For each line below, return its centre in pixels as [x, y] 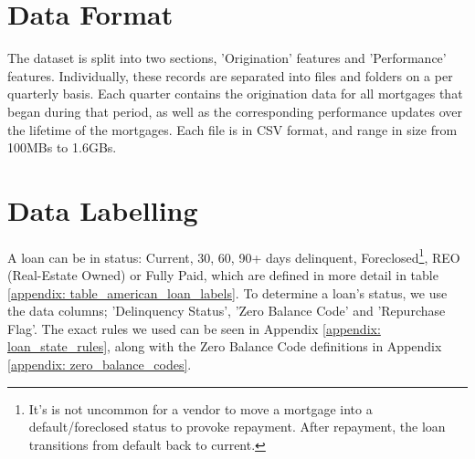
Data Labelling [103, 209]
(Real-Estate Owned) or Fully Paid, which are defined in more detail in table [223, 275]
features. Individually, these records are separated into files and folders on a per [230, 75]
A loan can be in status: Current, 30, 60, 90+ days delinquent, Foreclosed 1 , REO [234, 256]
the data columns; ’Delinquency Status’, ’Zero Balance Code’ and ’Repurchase [227, 311]
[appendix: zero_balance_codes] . [100, 365]
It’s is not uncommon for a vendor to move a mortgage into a [201, 408]
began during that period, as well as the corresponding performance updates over [235, 111]
